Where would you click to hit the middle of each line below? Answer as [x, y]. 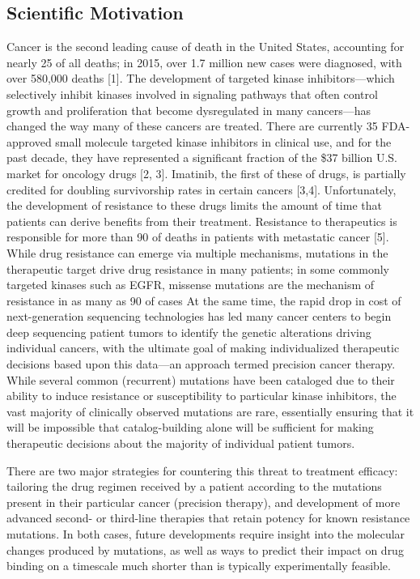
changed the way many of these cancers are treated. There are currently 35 [192, 126]
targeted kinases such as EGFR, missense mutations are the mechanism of [191, 285]
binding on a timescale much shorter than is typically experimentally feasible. [199, 566]
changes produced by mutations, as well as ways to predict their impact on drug [205, 549]
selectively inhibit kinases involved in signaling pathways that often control [192, 94]
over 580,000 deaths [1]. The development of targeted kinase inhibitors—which [201, 78]
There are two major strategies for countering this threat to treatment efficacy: [202, 470]
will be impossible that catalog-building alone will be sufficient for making [190, 427]
